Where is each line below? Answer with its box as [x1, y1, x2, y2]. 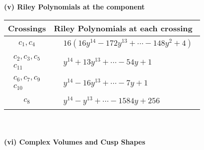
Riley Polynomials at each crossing [54, 22, 193, 34]
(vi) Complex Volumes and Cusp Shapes [4, 136, 145, 147]
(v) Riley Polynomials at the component [4, 1, 145, 11]
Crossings [8, 22, 46, 34]
